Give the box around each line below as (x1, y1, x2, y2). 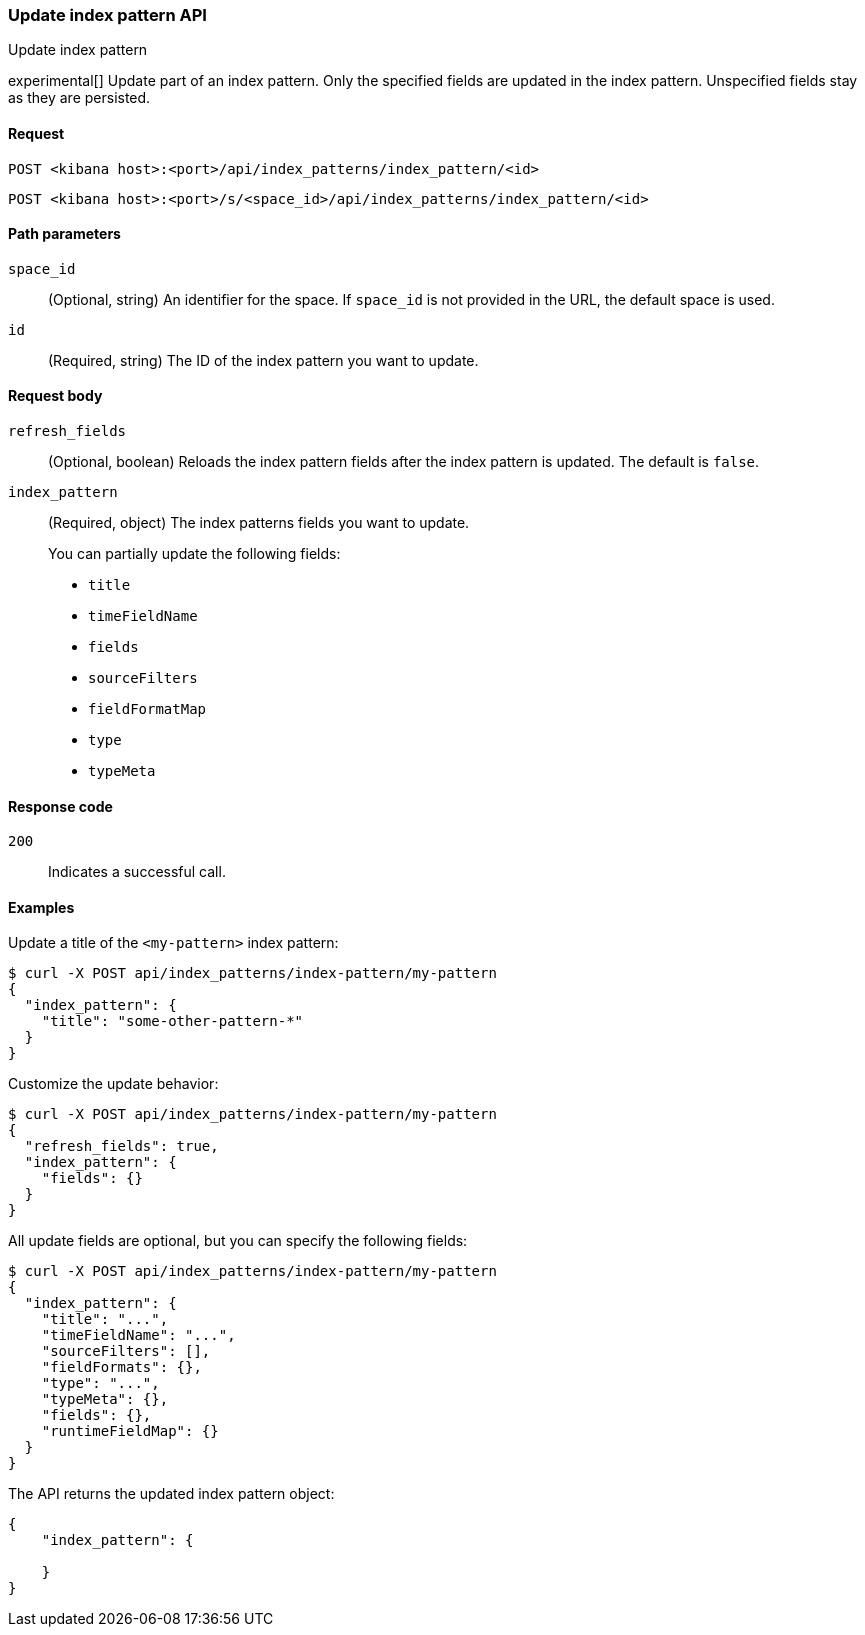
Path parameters (8, 225, 121, 243)
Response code (8, 797, 113, 815)
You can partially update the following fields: (48, 545, 341, 563)
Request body (8, 387, 103, 405)
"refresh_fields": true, (24, 1138, 219, 1155)
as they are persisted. (8, 89, 151, 107)
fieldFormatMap (88, 701, 207, 718)
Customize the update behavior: (8, 1075, 219, 1093)
